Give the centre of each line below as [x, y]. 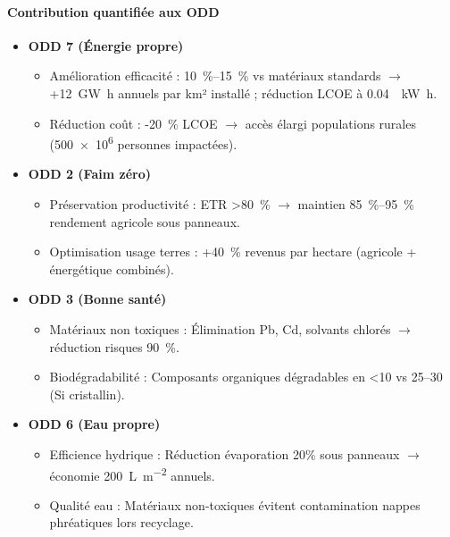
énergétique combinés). [112, 268]
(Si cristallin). [87, 394]
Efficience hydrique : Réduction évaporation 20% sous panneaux [225, 453]
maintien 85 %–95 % [356, 204]
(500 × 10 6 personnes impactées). [143, 143]
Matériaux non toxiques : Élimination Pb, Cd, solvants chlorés [220, 328]
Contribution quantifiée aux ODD [113, 11]
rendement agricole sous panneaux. [145, 221]
